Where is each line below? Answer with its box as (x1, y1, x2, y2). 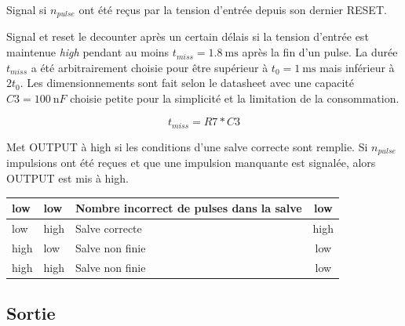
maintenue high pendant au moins (6, 44, 170, 60)
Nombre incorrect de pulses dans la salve (75, 200, 302, 216)
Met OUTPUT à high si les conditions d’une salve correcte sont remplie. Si (6, 138, 368, 154)
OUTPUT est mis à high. (6, 169, 129, 186)
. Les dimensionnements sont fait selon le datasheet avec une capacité (20, 74, 355, 91)
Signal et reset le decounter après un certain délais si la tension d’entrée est (6, 28, 369, 45)
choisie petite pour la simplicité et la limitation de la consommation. (70, 89, 400, 106)
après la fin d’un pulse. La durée (242, 44, 398, 60)
